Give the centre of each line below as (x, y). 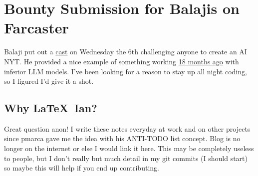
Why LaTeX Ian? (51, 108)
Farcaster (36, 28)
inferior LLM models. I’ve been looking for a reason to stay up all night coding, (126, 71)
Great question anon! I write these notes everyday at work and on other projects (127, 128)
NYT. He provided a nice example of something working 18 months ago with (122, 61)
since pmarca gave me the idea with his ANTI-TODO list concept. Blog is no (122, 138)
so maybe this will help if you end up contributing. (82, 168)
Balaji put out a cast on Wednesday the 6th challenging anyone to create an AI (126, 52)
